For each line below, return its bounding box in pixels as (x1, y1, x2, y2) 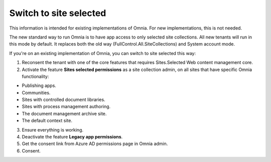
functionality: (22, 73, 49, 79)
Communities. (22, 89, 51, 95)
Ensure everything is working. (22, 126, 84, 132)
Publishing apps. (22, 82, 56, 88)
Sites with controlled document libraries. (22, 96, 105, 102)
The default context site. (22, 117, 73, 123)
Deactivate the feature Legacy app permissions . (22, 134, 123, 140)
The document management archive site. (22, 110, 107, 116)
